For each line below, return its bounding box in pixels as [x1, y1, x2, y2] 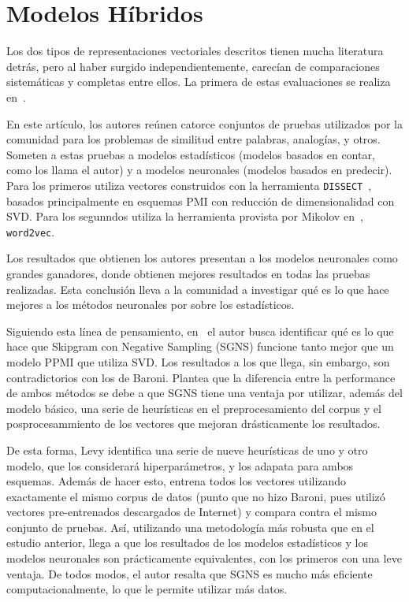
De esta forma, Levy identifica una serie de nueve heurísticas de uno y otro [6, 441, 368, 458]
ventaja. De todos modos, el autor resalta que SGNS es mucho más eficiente [6, 565, 373, 582]
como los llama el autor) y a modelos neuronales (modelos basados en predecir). [6, 162, 392, 178]
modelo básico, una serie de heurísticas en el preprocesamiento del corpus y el [6, 399, 381, 416]
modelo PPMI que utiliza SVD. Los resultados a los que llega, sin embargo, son [6, 353, 390, 370]
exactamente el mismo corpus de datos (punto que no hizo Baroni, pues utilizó [6, 488, 385, 504]
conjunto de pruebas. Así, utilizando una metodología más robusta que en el [6, 518, 374, 535]
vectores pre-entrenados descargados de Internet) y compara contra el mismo [6, 504, 377, 520]
